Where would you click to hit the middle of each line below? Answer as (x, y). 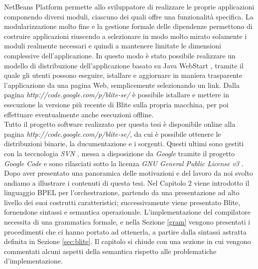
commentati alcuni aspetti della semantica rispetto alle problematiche (110, 251)
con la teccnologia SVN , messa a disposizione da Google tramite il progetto (120, 153)
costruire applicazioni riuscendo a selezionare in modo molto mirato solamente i (126, 36)
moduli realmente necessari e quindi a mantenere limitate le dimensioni (113, 46)
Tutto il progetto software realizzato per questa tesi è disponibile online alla (120, 124)
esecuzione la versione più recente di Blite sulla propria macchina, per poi (116, 104)
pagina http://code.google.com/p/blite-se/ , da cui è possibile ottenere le (113, 134)
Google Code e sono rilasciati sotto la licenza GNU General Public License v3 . (124, 163)
